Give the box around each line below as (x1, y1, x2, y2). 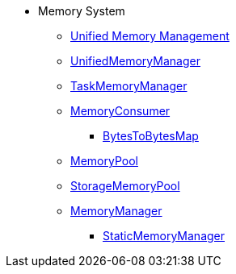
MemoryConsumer (70, 104, 171, 118)
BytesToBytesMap (103, 129, 199, 143)
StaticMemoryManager (103, 229, 225, 243)
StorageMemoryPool (70, 179, 180, 193)
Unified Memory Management (70, 29, 230, 43)
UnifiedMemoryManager (70, 54, 200, 68)
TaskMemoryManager (70, 79, 188, 93)
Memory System (38, 4, 125, 18)
